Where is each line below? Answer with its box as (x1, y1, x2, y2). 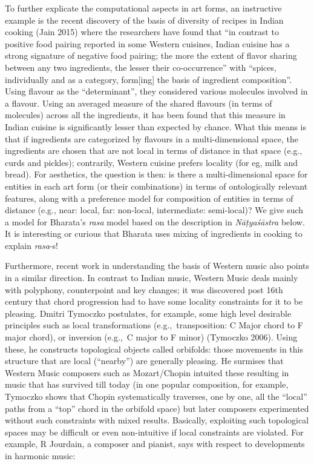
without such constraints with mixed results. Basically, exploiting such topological (5, 414, 309, 426)
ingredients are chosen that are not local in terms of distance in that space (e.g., (5, 144, 303, 157)
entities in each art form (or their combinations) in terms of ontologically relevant (5, 179, 308, 192)
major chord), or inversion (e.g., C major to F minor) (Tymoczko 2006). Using (5, 331, 298, 343)
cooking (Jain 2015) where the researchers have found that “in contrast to (5, 25, 279, 38)
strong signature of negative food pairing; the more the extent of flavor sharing (5, 49, 297, 62)
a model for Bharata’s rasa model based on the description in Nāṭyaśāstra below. (5, 215, 305, 228)
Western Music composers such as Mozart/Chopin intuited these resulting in (5, 366, 289, 379)
